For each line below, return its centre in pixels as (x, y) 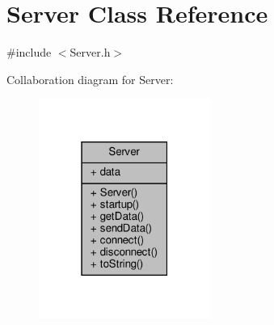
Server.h (90, 52)
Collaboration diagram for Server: (90, 79)
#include (29, 52)
